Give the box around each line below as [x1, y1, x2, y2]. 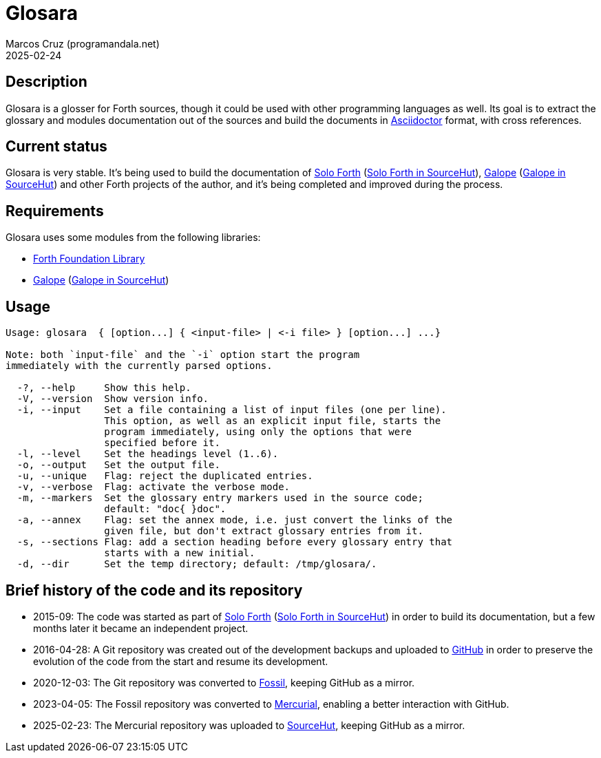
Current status [6, 138, 107, 156]
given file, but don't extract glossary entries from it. [104, 525, 423, 537]
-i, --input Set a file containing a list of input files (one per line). [17, 404, 447, 416]
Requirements [6, 202, 104, 220]
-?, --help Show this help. [17, 382, 191, 394]
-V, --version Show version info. [17, 393, 209, 405]
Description [6, 73, 87, 91]
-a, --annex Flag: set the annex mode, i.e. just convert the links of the [17, 514, 453, 526]
